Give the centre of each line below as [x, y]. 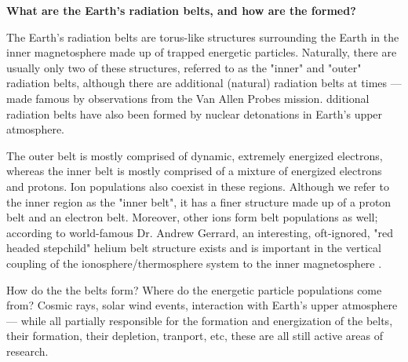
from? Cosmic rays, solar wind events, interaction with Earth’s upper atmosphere [202, 305]
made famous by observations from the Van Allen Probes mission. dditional [188, 98]
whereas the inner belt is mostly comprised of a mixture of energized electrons [194, 171]
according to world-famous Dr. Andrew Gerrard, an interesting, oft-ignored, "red [200, 232]
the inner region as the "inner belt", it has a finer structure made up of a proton [199, 201]
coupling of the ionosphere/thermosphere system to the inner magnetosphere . [194, 263]
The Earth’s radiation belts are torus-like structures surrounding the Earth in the [203, 37]
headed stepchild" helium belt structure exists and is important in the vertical [194, 248]
